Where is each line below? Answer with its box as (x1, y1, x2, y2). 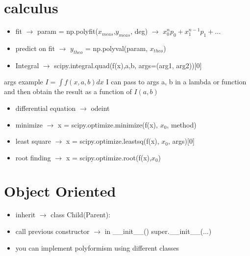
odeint (91, 102, 110, 113)
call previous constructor (15, 226, 90, 236)
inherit (15, 209, 36, 220)
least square (15, 136, 51, 146)
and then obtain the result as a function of (4, 86, 132, 97)
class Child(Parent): (50, 209, 111, 220)
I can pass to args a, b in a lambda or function (106, 77, 247, 87)
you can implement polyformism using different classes (15, 242, 179, 253)
